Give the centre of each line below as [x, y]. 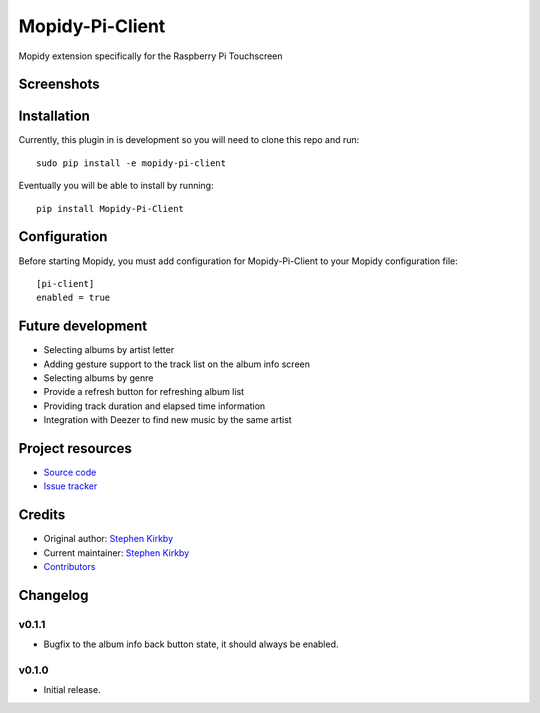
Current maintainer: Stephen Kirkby [116, 552]
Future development [83, 326]
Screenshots [59, 84]
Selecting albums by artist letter [109, 350]
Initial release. [72, 690]
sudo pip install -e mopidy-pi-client [131, 163]
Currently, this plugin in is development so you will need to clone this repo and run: [189, 140]
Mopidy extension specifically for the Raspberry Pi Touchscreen [151, 56]
